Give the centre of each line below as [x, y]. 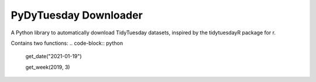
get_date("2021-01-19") [54, 56]
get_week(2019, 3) [48, 67]
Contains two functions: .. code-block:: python [67, 43]
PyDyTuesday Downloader [77, 15]
